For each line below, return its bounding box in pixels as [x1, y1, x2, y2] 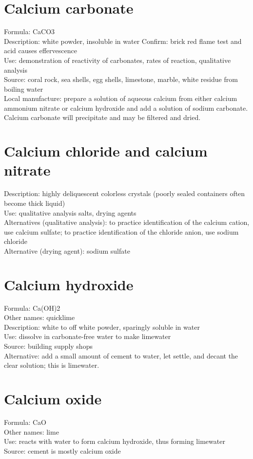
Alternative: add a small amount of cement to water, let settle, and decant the [4, 350, 238, 360]
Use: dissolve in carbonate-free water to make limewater [4, 331, 171, 341]
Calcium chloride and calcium [4, 141, 208, 161]
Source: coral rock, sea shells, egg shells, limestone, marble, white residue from [4, 74, 238, 84]
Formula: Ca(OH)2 [4, 302, 60, 313]
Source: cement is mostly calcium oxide [4, 445, 121, 456]
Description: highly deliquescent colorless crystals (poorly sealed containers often [4, 188, 245, 199]
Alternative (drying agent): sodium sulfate [4, 245, 130, 256]
